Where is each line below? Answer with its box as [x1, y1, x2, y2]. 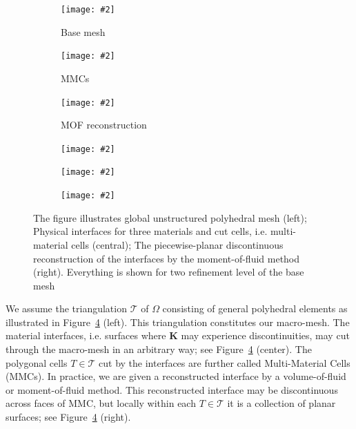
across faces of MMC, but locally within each [6, 396, 196, 410]
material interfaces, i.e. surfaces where [6, 328, 166, 343]
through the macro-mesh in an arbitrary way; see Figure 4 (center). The [6, 342, 312, 356]
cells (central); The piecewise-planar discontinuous [71, 237, 284, 251]
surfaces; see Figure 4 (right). [6, 410, 131, 424]
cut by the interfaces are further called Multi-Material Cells [99, 355, 350, 370]
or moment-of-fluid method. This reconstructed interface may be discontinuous [6, 382, 338, 397]
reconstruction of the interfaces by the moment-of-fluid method [33, 251, 300, 265]
